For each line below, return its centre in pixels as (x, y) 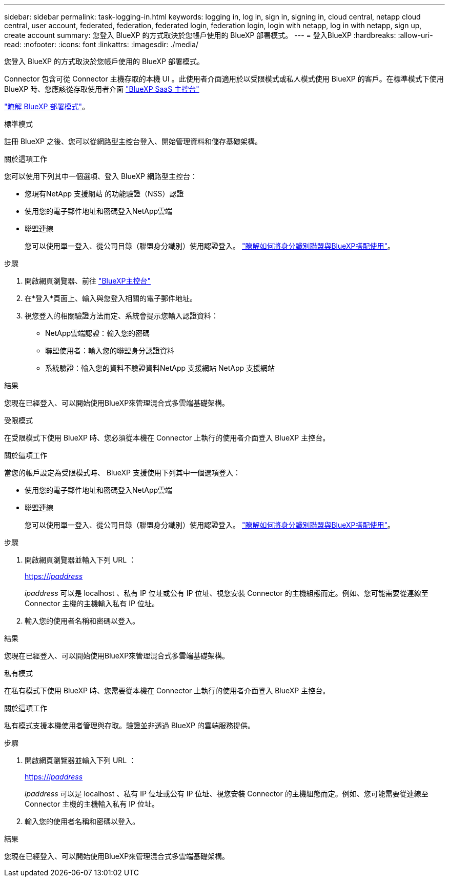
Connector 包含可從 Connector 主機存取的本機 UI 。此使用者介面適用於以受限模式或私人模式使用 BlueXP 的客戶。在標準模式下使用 (224, 79)
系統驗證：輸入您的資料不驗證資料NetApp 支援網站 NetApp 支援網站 (160, 368)
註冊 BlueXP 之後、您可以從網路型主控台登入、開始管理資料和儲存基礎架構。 (133, 141)
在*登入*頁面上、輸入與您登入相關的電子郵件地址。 (111, 298)
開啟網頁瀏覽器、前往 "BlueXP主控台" (88, 281)
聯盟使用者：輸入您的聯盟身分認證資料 (110, 351)
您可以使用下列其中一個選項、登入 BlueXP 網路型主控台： (101, 176)
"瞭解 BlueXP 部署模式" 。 (47, 106)
